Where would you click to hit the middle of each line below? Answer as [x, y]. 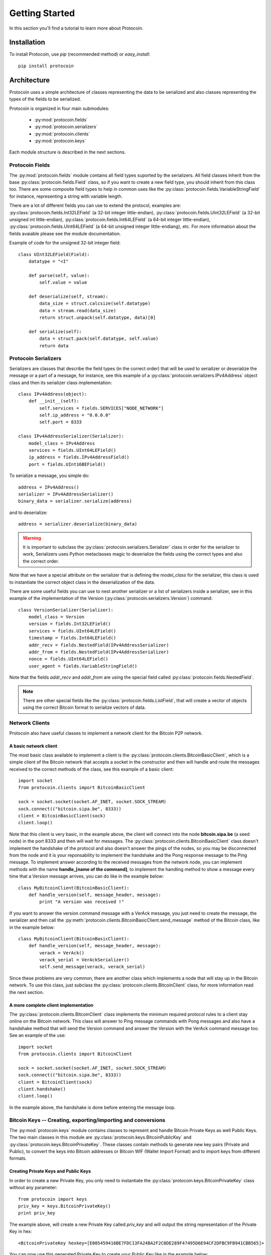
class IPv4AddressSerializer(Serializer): [71, 436]
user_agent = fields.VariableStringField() [83, 666]
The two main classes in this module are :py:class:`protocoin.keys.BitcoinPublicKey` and [100, 1138]
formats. [18, 1158]
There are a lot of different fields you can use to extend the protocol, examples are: [95, 205]
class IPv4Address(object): [53, 394]
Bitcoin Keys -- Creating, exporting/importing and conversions [87, 1120]
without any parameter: [33, 1188]
